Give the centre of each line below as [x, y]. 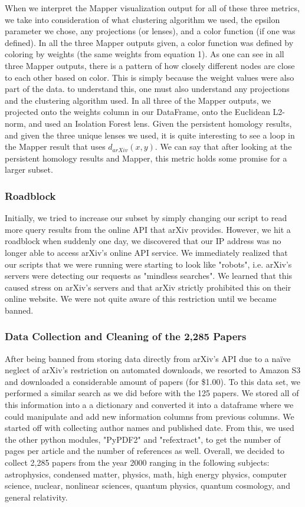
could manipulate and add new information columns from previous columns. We [150, 416]
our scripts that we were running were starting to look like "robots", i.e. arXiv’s [148, 264]
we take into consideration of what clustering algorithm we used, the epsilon [142, 19]
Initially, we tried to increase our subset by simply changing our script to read [146, 218]
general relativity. [36, 497]
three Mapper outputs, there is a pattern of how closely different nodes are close [150, 65]
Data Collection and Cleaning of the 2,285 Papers [126, 336]
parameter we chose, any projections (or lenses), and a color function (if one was [150, 31]
